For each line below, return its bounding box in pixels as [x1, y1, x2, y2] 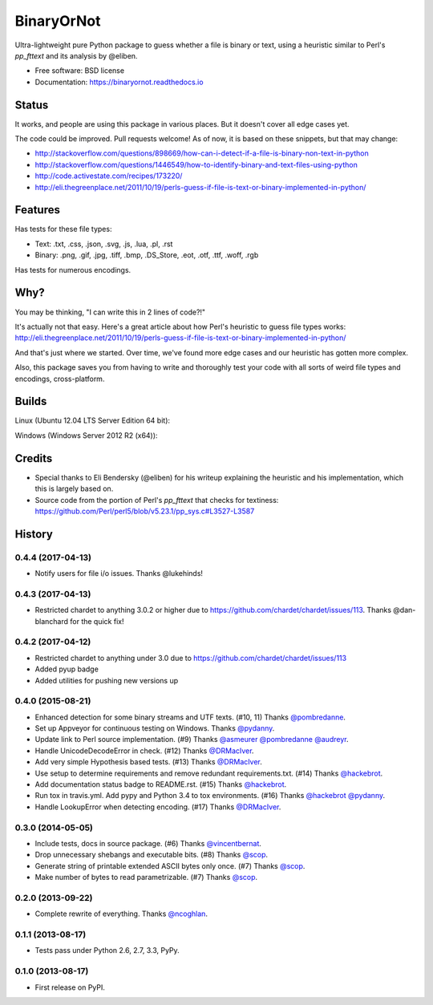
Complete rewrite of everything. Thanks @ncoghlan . [34, 909, 208, 918]
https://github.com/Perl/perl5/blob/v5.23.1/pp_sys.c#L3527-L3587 [34, 506, 255, 516]
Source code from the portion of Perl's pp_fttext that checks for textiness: [34, 495, 279, 505]
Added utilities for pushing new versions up [34, 675, 179, 685]
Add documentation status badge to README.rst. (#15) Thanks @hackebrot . [34, 779, 287, 789]
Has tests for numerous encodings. [14, 265, 132, 274]
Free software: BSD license [34, 66, 124, 75]
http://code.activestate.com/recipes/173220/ [34, 171, 183, 180]
